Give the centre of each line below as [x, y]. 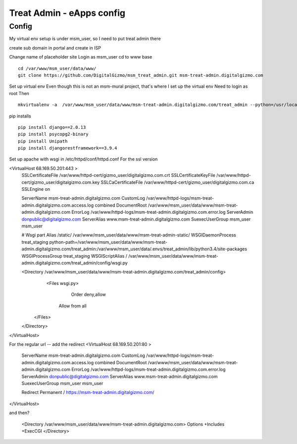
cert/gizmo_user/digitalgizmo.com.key [61, 182]
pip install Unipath [43, 141]
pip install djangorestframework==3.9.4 [68, 148]
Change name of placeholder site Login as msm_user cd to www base [81, 57]
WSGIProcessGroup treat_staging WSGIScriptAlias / [74, 256]
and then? [19, 413]
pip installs [20, 116]
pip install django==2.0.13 [52, 127]
